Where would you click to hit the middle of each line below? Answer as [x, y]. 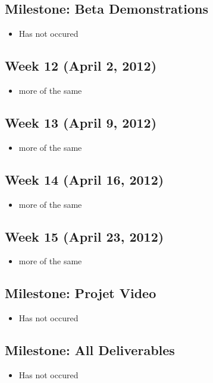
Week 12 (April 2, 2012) [81, 66]
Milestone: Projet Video [81, 293]
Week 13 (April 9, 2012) [81, 122]
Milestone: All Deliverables [90, 350]
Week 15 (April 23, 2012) [84, 236]
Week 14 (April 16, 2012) [84, 179]
